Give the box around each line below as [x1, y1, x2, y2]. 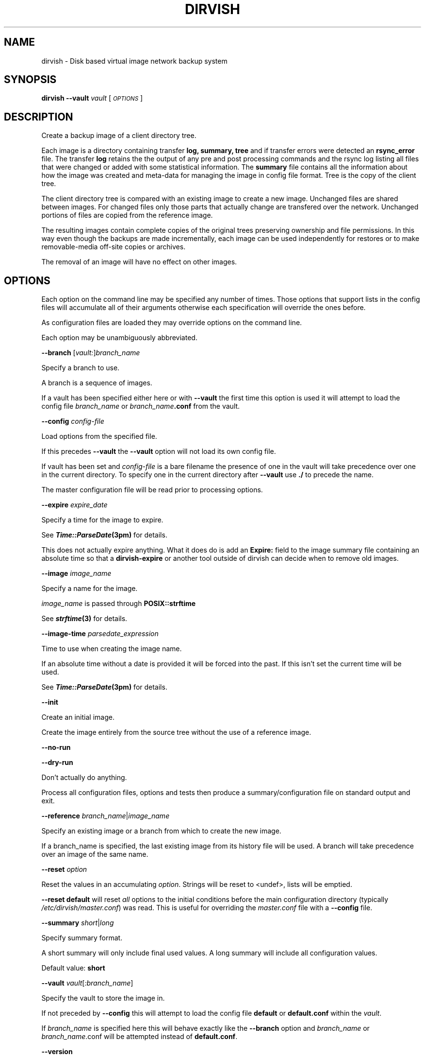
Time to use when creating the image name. [41, 644, 182, 653]
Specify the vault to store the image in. [41, 994, 165, 1003]
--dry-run [41, 758, 73, 767]
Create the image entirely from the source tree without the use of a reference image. [41, 728, 311, 737]
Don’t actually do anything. [41, 773, 127, 782]
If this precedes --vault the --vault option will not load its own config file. [41, 447, 276, 456]
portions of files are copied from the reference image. [41, 211, 213, 220]
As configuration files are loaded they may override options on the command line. [41, 318, 302, 327]
